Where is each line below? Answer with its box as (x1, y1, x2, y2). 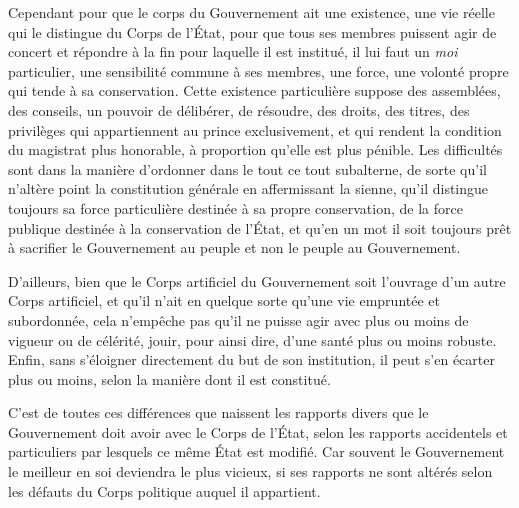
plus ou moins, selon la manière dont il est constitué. (8, 368, 331, 389)
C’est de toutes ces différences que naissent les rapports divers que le (8, 402, 429, 423)
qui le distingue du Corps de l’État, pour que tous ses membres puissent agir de (8, 21, 497, 42)
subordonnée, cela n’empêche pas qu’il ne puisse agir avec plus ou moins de (8, 309, 469, 330)
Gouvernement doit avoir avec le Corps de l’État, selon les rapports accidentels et (8, 421, 508, 442)
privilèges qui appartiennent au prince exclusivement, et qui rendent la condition (8, 119, 502, 140)
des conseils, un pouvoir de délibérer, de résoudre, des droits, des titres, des (8, 99, 470, 120)
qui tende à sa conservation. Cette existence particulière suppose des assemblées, (8, 80, 501, 101)
